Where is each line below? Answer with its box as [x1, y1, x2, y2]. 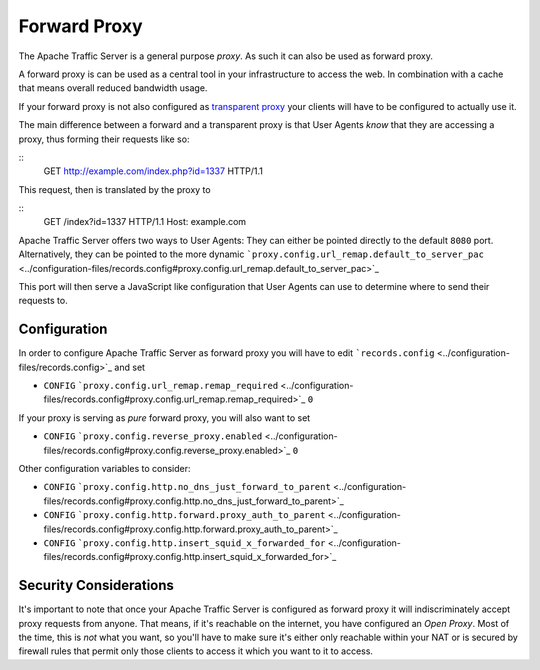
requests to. [18, 295, 69, 307]
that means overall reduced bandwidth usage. [18, 82, 208, 94]
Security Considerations [18, 577, 175, 594]
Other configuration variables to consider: [18, 463, 191, 475]
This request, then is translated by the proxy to [18, 183, 211, 195]
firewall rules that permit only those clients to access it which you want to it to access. [18, 645, 374, 657]
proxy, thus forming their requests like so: [18, 133, 190, 145]
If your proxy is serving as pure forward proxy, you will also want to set [18, 411, 311, 424]
